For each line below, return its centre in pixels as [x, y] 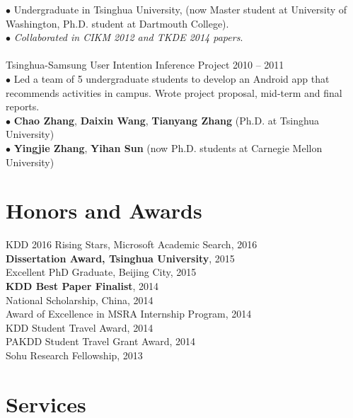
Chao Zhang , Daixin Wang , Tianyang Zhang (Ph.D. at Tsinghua [167, 120]
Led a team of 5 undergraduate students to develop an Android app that [172, 78]
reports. [23, 106]
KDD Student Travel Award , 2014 [80, 327]
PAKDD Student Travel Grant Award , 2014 [101, 341]
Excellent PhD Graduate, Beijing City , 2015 [101, 272]
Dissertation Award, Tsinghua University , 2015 [120, 258]
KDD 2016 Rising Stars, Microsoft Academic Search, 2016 [132, 244]
